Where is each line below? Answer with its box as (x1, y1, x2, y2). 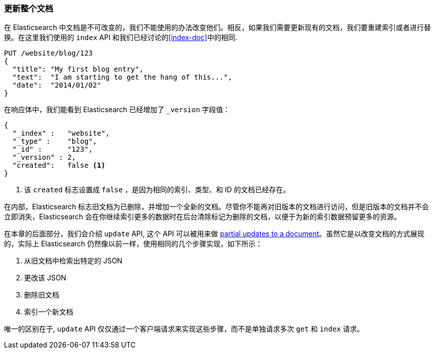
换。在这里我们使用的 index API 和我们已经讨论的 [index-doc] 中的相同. (4, 33, 238, 42)
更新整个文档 (4, 4, 54, 14)
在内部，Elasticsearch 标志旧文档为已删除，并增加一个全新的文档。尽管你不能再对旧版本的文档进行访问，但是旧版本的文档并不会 (4, 202, 429, 211)
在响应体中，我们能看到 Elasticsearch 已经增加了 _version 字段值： (4, 105, 231, 114)
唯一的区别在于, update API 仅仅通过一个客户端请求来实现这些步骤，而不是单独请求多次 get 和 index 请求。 (4, 324, 364, 333)
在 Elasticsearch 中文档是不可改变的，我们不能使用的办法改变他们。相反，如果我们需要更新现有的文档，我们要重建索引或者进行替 (4, 23, 431, 32)
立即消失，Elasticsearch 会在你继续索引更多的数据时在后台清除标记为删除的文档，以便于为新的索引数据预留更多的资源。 (4, 212, 401, 221)
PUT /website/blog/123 (4, 49, 93, 58)
